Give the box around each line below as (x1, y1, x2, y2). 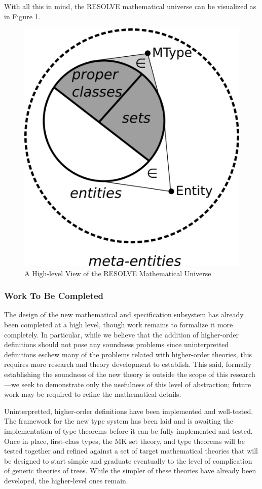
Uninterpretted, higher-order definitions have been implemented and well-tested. (4, 405, 253, 416)
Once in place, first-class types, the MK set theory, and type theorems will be (4, 435, 245, 446)
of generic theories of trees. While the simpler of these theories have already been (4, 465, 256, 476)
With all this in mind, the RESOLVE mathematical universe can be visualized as (4, 1, 256, 11)
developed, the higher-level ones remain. (4, 475, 128, 485)
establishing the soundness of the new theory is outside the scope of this (4, 369, 228, 380)
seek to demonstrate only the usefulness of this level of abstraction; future (21, 379, 251, 389)
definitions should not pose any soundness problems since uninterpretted (4, 339, 229, 350)
